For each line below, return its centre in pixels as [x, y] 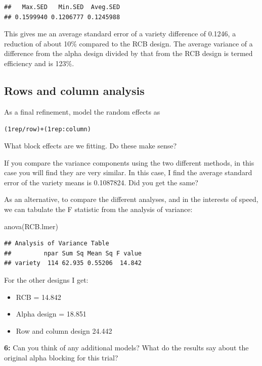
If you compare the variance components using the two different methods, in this [129, 162]
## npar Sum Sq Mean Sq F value [73, 253]
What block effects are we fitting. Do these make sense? [91, 146]
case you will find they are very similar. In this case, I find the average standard [128, 172]
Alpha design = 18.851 [51, 314]
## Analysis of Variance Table [57, 244]
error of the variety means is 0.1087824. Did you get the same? [101, 182]
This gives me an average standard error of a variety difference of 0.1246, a [120, 34]
